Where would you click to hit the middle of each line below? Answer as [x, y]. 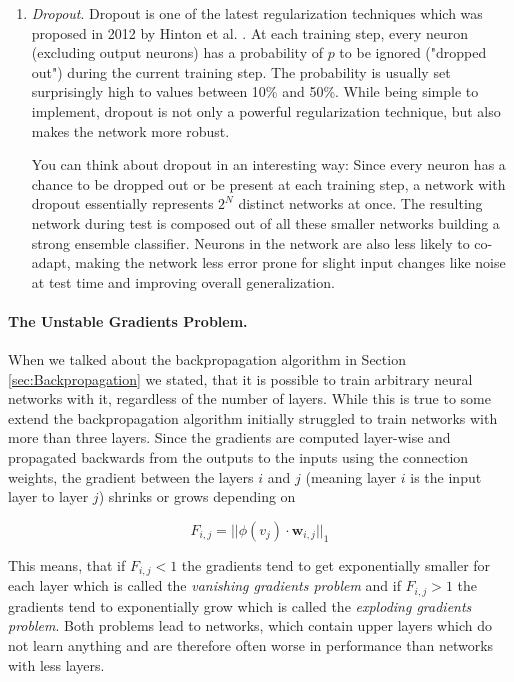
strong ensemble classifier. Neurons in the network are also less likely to [250, 242]
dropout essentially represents [122, 203]
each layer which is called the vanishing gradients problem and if [204, 585]
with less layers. [56, 664]
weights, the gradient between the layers [131, 476]
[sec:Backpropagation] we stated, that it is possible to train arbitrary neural [240, 378]
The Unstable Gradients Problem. [128, 320]
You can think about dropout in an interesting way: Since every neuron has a [268, 164]
